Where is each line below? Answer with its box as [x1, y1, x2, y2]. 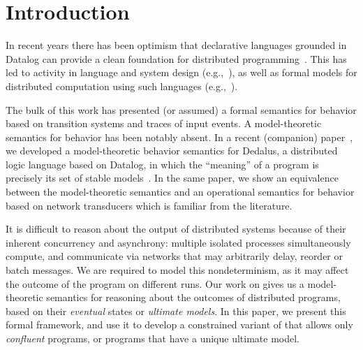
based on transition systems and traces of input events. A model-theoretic [6, 116, 322, 131]
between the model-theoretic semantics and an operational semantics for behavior [6, 184, 355, 199]
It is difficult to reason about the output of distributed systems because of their [6, 221, 346, 236]
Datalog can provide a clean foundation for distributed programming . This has [6, 51, 347, 66]
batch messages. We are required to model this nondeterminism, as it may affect [6, 263, 349, 277]
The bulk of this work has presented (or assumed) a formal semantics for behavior [6, 102, 357, 117]
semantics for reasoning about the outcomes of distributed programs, [46, 290, 341, 305]
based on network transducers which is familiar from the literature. [6, 198, 292, 212]
